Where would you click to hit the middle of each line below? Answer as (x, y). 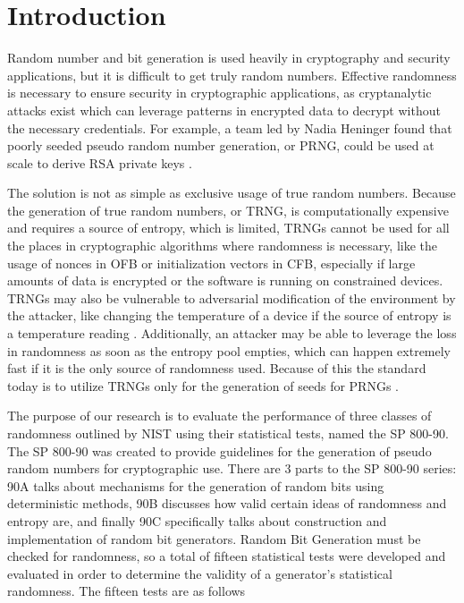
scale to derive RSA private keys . (100, 162)
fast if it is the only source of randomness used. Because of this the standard (217, 368)
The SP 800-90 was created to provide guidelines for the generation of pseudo (219, 450)
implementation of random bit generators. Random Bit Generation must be (214, 538)
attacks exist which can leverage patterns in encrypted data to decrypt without (224, 110)
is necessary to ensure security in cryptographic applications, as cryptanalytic (219, 93)
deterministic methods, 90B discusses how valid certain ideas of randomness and (227, 503)
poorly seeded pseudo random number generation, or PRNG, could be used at (221, 145)
